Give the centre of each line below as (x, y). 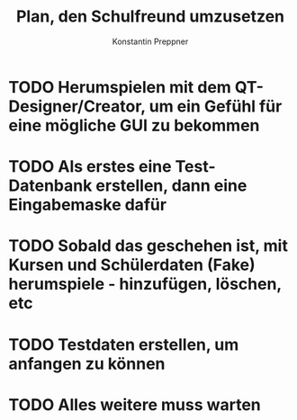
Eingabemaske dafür (88, 205)
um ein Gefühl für (216, 106)
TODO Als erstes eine (90, 167)
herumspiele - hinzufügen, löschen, (145, 284)
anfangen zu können (87, 364)
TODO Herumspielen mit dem (120, 87)
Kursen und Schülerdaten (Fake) (132, 265)
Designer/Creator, (77, 106)
